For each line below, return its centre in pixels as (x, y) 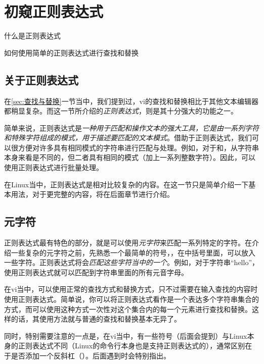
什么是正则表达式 (32, 36)
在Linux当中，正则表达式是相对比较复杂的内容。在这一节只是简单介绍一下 (126, 184)
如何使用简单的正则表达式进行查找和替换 (71, 52)
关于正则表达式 (41, 80)
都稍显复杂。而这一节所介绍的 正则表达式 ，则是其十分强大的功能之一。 (121, 111)
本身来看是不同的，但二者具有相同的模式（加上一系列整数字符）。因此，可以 (130, 157)
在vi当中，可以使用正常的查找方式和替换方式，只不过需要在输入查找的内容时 (131, 289)
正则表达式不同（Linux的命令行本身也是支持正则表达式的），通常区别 (131, 346)
